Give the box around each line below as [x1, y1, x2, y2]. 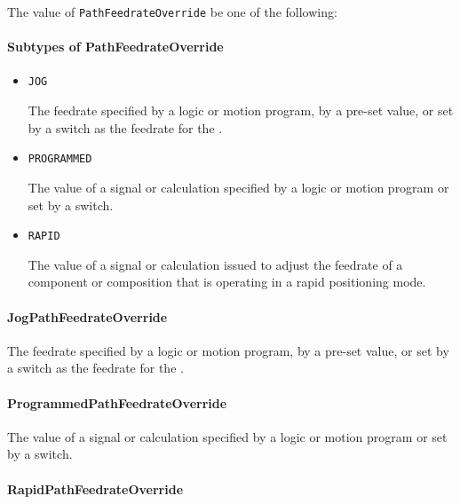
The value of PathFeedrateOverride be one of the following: [7, 3, 337, 20]
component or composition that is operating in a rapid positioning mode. [28, 272, 426, 291]
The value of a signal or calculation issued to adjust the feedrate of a [28, 255, 403, 273]
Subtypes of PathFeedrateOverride [7, 37, 224, 56]
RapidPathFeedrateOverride [7, 479, 184, 498]
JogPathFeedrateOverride [7, 307, 168, 326]
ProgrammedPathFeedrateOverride [7, 393, 227, 412]
